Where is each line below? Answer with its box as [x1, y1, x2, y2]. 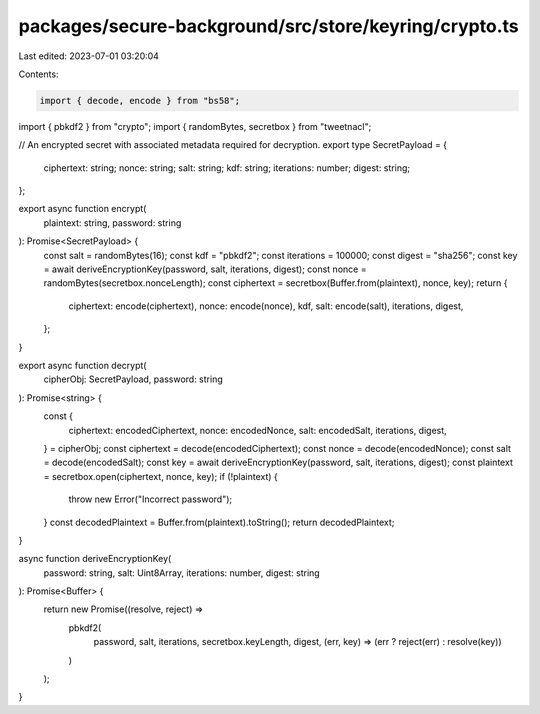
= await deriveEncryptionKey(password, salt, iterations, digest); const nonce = [43, 263, 367, 275]
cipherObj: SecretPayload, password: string [43, 373, 224, 385]
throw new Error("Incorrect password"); [68, 493, 233, 505]
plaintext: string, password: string [43, 216, 182, 229]
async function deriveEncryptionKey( [18, 553, 172, 565]
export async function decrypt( [18, 359, 147, 371]
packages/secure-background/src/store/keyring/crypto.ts [18, 15, 519, 37]
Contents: [18, 68, 59, 80]
